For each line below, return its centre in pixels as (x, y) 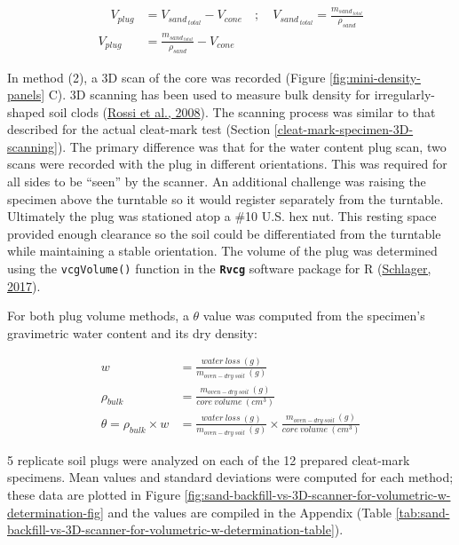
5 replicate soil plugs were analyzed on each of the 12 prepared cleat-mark (209, 459)
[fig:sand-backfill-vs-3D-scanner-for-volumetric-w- (317, 494)
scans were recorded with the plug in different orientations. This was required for (227, 164)
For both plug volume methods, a (98, 316)
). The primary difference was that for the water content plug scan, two (252, 146)
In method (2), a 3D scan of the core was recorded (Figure (166, 77)
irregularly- (404, 95)
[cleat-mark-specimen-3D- (344, 129)
